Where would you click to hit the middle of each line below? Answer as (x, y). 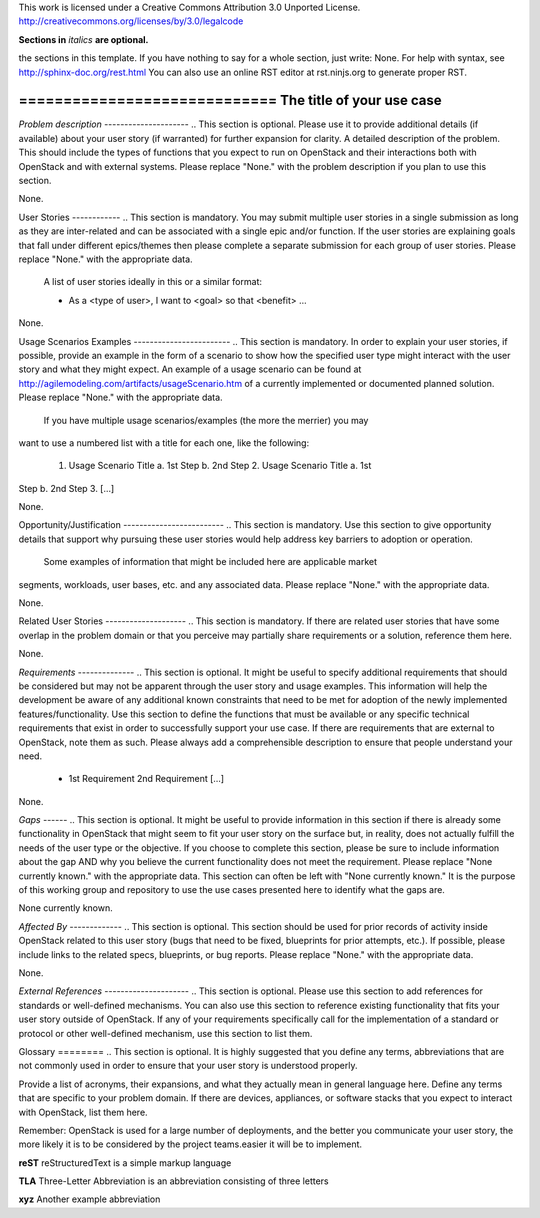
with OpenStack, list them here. (83, 1112)
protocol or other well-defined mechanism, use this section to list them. (165, 1033)
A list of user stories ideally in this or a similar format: (152, 282)
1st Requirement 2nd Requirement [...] (146, 779)
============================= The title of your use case (230, 100)
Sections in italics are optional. (83, 39)
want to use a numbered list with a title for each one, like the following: (164, 442)
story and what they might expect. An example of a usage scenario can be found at (190, 369)
